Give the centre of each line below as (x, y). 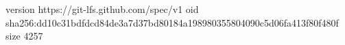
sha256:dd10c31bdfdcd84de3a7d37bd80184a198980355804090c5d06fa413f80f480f (172, 22)
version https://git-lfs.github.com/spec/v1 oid (102, 9)
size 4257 (24, 36)
